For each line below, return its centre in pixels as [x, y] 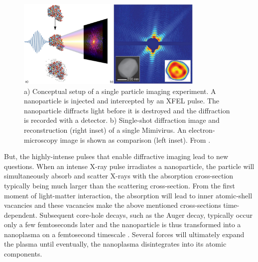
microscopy [41, 139]
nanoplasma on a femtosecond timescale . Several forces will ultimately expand [124, 234]
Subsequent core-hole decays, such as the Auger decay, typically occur [146, 215]
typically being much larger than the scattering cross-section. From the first [120, 185]
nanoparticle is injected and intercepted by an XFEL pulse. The [122, 101]
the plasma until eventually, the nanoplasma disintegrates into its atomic [115, 244]
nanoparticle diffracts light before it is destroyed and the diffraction [127, 110]
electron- [202, 130]
